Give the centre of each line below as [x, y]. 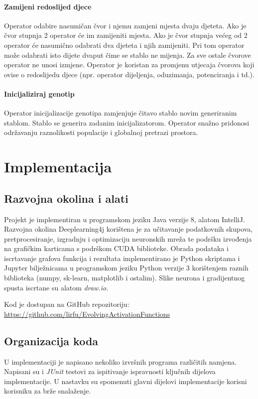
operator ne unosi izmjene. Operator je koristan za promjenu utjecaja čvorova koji [129, 65]
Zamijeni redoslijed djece [48, 6]
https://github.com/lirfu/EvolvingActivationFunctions [87, 314]
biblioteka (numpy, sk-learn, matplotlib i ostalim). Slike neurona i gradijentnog [125, 278]
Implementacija [58, 167]
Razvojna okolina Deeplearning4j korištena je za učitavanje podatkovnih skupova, [129, 229]
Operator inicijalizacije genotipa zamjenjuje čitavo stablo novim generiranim [121, 113]
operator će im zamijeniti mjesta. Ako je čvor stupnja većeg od [146, 35]
